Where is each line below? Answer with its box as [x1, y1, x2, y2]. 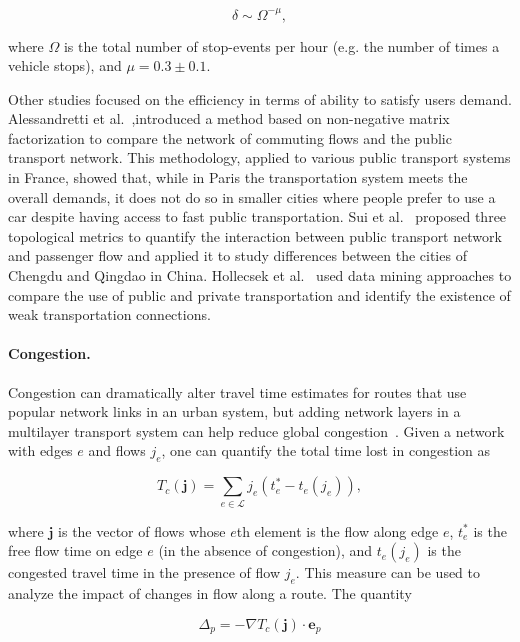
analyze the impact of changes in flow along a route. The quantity [8, 582, 412, 603]
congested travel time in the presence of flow [8, 562, 281, 583]
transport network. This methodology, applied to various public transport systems [8, 147, 511, 168]
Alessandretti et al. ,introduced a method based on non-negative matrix [8, 108, 450, 129]
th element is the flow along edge [236, 520, 439, 541]
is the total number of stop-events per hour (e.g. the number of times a [63, 35, 500, 56]
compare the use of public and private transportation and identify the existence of [8, 284, 511, 305]
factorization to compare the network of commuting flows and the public [8, 127, 452, 148]
